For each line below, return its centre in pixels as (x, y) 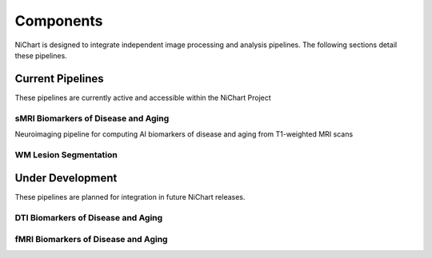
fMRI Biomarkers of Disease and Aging (91, 239)
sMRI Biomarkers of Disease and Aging (92, 118)
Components (59, 21)
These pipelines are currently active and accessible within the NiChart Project (143, 97)
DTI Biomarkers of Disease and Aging (89, 218)
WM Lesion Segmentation (66, 154)
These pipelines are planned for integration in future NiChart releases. (130, 197)
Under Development (66, 179)
